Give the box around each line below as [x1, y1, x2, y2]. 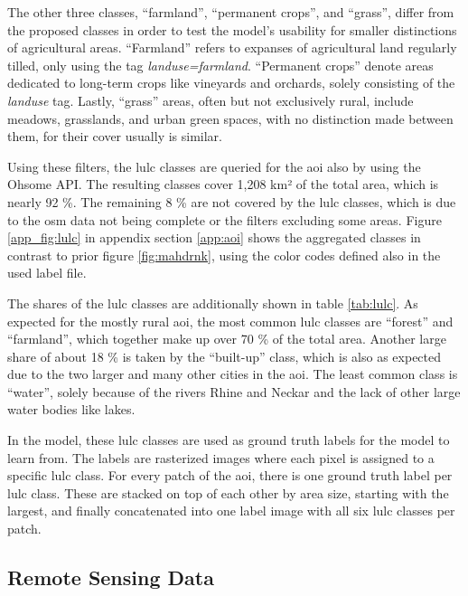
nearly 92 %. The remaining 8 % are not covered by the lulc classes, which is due [7, 192, 456, 211]
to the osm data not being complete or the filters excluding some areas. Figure [7, 210, 442, 229]
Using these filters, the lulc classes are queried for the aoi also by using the [7, 156, 421, 175]
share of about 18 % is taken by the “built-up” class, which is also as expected [7, 346, 442, 365]
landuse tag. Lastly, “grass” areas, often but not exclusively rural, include [7, 90, 414, 109]
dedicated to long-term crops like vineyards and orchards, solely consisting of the [7, 73, 455, 92]
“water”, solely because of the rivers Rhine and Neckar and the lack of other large [7, 382, 461, 401]
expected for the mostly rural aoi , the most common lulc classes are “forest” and [7, 311, 454, 330]
